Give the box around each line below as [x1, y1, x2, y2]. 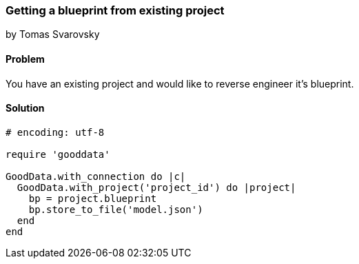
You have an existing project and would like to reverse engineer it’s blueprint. [6, 77, 354, 90]
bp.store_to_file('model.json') [28, 203, 203, 215]
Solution [6, 102, 45, 114]
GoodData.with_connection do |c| [6, 170, 186, 182]
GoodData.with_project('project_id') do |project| [17, 181, 296, 193]
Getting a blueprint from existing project [6, 3, 225, 17]
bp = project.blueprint [28, 192, 157, 204]
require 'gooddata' [6, 148, 110, 160]
